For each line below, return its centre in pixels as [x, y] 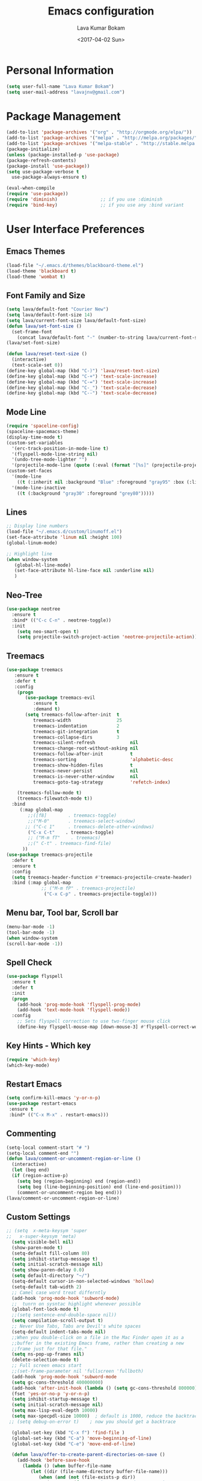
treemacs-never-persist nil [85, 771]
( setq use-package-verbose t [43, 172]
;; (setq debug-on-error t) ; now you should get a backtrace [92, 1422]
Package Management [64, 116]
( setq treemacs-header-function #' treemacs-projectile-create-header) [102, 877]
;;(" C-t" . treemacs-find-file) [70, 844]
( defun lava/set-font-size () [44, 326]
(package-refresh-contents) [41, 160]
